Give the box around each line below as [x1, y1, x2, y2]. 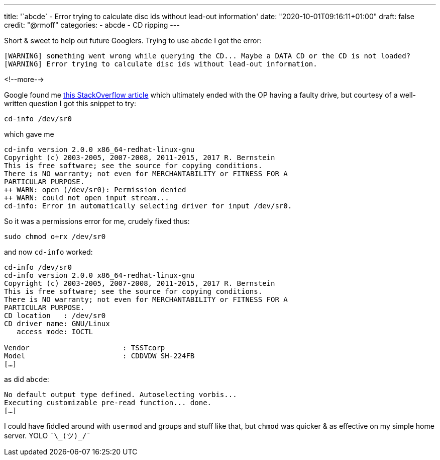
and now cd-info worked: [4, 248, 93, 256]
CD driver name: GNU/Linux [4, 320, 110, 328]
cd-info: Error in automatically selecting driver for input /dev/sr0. [4, 202, 292, 210]
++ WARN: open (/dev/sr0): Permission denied [4, 186, 186, 194]
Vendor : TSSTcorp [4, 344, 165, 352]
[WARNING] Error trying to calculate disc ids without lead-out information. [4, 60, 317, 68]
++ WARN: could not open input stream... [4, 194, 169, 202]
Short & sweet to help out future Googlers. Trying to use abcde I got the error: [4, 36, 262, 45]
